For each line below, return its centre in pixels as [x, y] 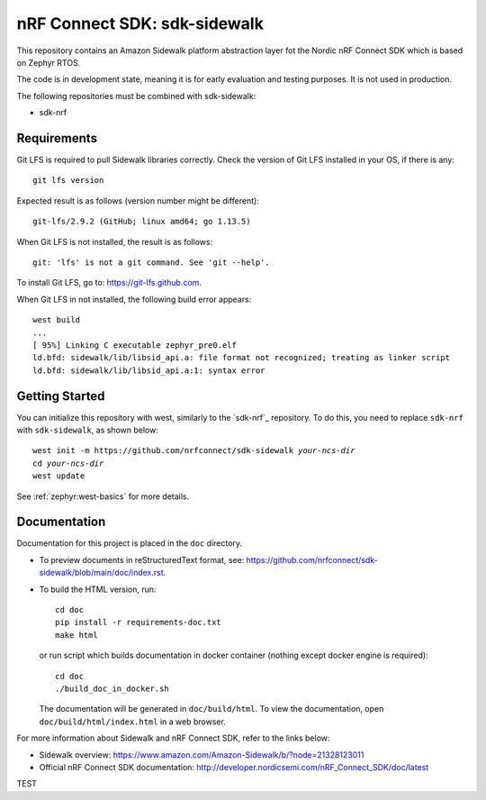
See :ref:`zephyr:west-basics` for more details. [103, 496]
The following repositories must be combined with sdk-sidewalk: [136, 95]
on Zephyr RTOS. [49, 62]
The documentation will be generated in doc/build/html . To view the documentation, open [211, 709]
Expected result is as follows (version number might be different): [138, 200]
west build [57, 320]
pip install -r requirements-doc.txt [139, 623]
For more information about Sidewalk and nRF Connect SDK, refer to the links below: [173, 738]
